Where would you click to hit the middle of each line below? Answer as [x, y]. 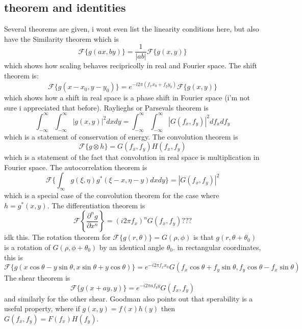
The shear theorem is [37, 278]
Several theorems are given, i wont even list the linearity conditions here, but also [132, 29]
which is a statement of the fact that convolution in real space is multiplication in [132, 157]
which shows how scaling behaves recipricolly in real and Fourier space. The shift [131, 65]
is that [203, 237]
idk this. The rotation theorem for [57, 237]
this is [14, 257]
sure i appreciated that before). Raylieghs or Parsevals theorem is [106, 107]
